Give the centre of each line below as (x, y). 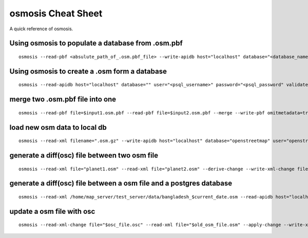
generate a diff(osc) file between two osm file (84, 155)
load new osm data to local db (58, 127)
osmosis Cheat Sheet (56, 13)
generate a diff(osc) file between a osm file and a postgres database (121, 183)
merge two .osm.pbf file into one (63, 99)
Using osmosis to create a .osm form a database (88, 71)
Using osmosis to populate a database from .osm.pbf (96, 43)
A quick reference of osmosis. (41, 29)
